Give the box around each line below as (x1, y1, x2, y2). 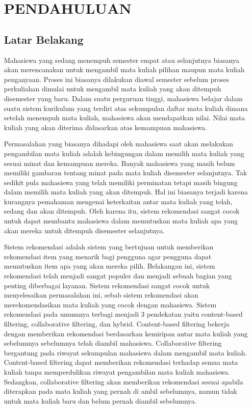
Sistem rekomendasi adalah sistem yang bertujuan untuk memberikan (4, 242, 214, 252)
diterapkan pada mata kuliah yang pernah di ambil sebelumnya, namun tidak (4, 386, 237, 396)
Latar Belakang (4, 31, 84, 47)
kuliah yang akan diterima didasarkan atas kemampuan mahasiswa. (4, 122, 207, 132)
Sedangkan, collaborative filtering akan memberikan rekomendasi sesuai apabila (4, 376, 244, 386)
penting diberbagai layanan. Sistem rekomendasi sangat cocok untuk (4, 280, 210, 290)
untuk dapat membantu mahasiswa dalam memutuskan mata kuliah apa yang (4, 216, 238, 226)
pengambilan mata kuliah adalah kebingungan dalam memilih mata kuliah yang (4, 148, 245, 158)
